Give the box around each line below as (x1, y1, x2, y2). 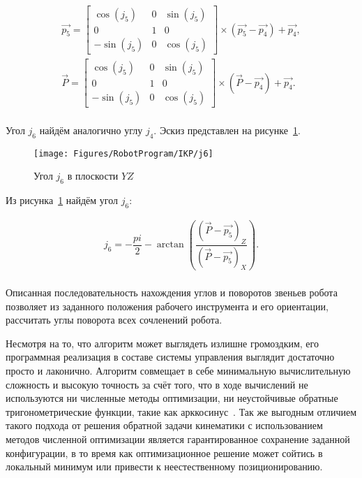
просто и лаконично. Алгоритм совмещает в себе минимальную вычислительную (6, 363, 351, 378)
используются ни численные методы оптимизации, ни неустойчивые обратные (6, 391, 338, 405)
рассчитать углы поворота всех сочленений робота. (6, 312, 223, 327)
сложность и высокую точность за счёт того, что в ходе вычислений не (6, 377, 308, 391)
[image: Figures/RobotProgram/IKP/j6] (33, 148, 213, 159)
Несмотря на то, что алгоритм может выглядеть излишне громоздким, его (6, 335, 319, 350)
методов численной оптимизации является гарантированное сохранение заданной (6, 431, 350, 446)
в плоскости (67, 168, 119, 183)
